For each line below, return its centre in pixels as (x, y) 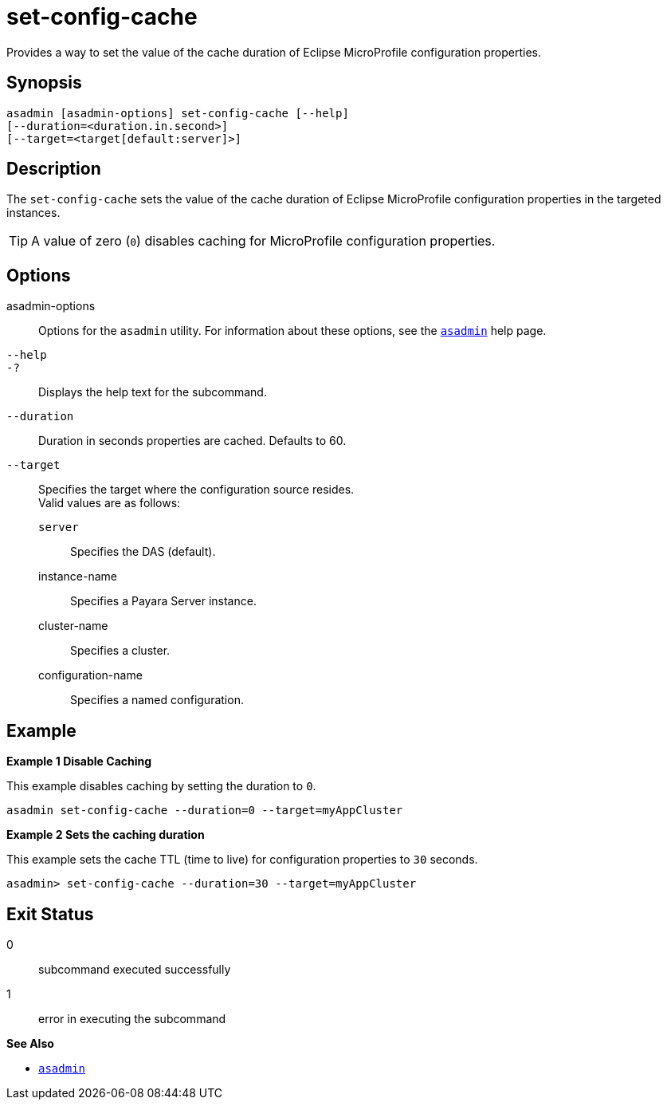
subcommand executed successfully (135, 969)
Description (54, 169)
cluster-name (73, 626)
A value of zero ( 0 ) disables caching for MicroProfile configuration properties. (263, 241)
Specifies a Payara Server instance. (163, 601)
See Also (30, 1043)
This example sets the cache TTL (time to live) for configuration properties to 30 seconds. (242, 860)
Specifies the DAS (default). (143, 552)
